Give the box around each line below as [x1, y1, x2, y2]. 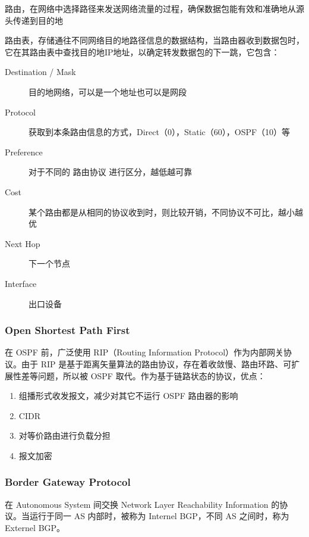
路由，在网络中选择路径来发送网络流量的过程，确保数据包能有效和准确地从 [5, 2, 296, 14]
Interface [5, 277, 37, 289]
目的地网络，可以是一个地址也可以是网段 [29, 85, 187, 98]
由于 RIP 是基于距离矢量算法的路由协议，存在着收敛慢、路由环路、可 [21, 357, 292, 370]
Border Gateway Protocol [5, 474, 131, 489]
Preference [5, 145, 43, 158]
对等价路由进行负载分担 [18, 429, 111, 442]
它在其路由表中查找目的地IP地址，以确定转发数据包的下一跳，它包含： [5, 45, 280, 58]
